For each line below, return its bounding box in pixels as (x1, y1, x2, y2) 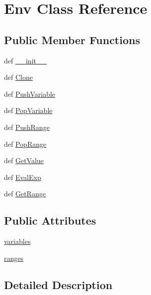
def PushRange (4, 121, 50, 132)
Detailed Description (4, 277, 113, 292)
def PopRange (4, 138, 47, 149)
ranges (4, 252, 24, 263)
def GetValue (4, 155, 44, 166)
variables (4, 236, 31, 246)
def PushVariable (4, 88, 56, 99)
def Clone (4, 72, 33, 82)
